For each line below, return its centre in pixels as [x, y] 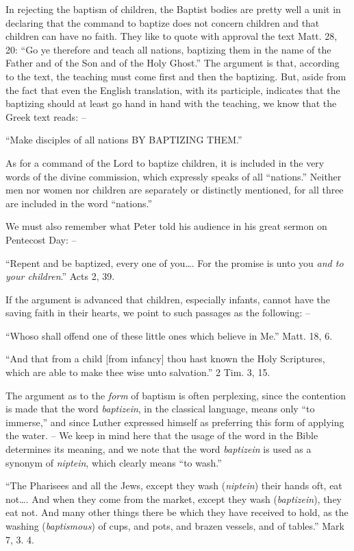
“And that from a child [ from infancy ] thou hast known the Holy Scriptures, [165, 359]
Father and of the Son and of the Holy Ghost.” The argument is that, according [173, 63]
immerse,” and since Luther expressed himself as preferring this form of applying [175, 422]
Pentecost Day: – [41, 239]
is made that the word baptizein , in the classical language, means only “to [160, 409]
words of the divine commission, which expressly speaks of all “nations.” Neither [174, 176]
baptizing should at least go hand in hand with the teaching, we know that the [171, 103]
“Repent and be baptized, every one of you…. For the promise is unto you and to [175, 262]
